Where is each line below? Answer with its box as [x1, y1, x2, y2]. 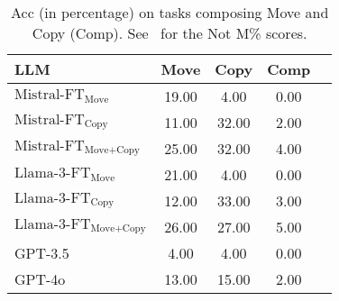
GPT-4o [14, 269, 66, 289]
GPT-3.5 [14, 242, 69, 263]
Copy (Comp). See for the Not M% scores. [32, 23, 307, 43]
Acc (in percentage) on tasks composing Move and [11, 2, 329, 23]
